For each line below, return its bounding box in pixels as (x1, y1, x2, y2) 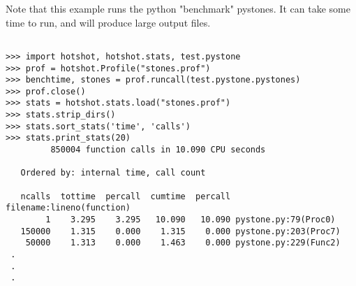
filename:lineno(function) (6, 203, 131, 213)
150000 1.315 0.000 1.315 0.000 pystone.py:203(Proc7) (20, 226, 341, 236)
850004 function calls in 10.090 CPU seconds (50, 145, 266, 155)
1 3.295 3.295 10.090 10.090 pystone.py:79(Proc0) (45, 215, 336, 225)
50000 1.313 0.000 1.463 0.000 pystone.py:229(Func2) (25, 238, 341, 248)
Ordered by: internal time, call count (20, 168, 206, 178)
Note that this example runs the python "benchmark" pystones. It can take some (6, 1, 350, 15)
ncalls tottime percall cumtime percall (20, 191, 231, 201)
